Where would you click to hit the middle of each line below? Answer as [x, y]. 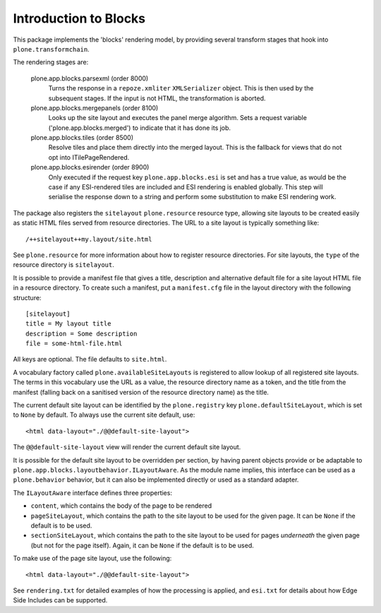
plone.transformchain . [51, 49]
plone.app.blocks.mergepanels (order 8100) [95, 108]
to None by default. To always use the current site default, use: [104, 415]
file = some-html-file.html [74, 344]
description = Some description [81, 333]
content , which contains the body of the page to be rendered [121, 506]
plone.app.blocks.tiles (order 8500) [82, 138]
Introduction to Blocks [79, 18]
